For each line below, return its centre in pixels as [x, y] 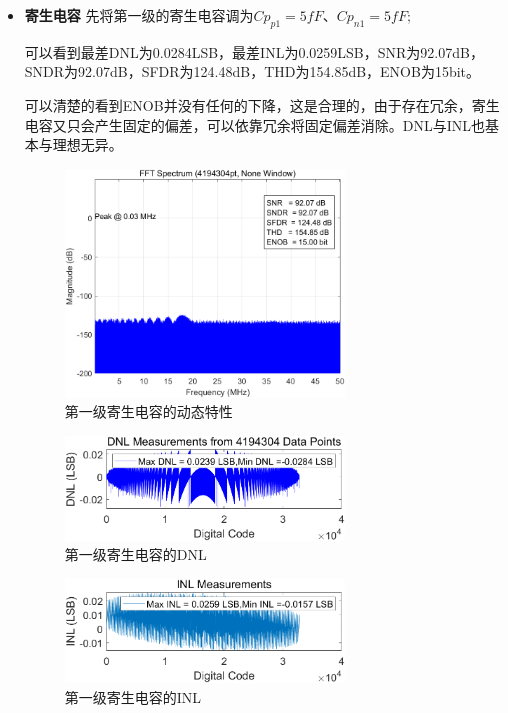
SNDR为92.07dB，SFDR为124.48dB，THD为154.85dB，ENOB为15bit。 [252, 71]
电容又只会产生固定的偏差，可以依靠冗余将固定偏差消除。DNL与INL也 [255, 124]
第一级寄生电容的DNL [135, 554]
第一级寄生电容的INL [133, 696]
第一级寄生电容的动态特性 [148, 411]
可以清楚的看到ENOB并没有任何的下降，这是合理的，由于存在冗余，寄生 [262, 104]
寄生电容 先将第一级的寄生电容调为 [139, 15]
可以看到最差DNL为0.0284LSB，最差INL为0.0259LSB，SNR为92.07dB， [254, 51]
